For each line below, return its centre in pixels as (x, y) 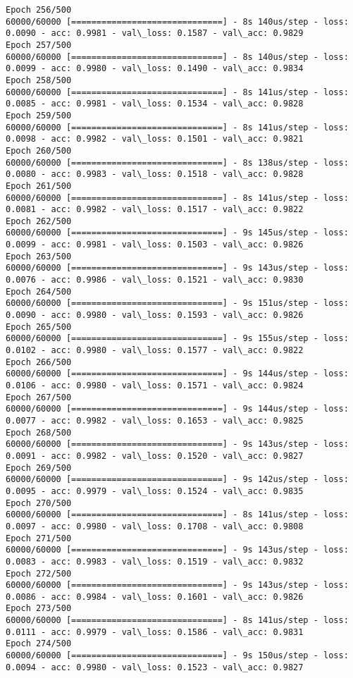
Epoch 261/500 (39, 186)
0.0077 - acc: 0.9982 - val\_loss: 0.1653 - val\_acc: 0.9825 (155, 420)
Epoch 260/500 (39, 150)
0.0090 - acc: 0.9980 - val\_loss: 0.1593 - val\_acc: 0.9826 (155, 315)
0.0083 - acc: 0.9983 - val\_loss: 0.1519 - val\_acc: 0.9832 (155, 561)
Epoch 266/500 (39, 362)
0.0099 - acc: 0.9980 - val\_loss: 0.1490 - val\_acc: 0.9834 (155, 69)
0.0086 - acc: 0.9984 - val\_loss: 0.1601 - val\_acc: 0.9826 (155, 597)
